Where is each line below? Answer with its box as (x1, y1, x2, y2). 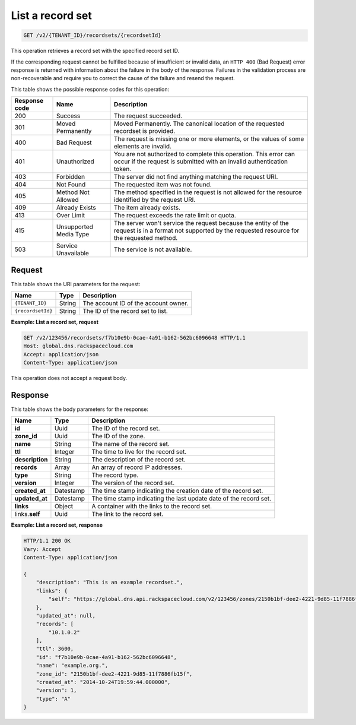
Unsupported (56, 223, 93, 231)
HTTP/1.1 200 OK (23, 537, 71, 544)
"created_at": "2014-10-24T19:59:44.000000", (36, 679, 171, 686)
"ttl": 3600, (36, 645, 74, 653)
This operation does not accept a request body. (11, 375, 128, 382)
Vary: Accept (23, 546, 62, 552)
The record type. (91, 471, 139, 479)
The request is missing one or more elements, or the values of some (113, 135, 304, 143)
